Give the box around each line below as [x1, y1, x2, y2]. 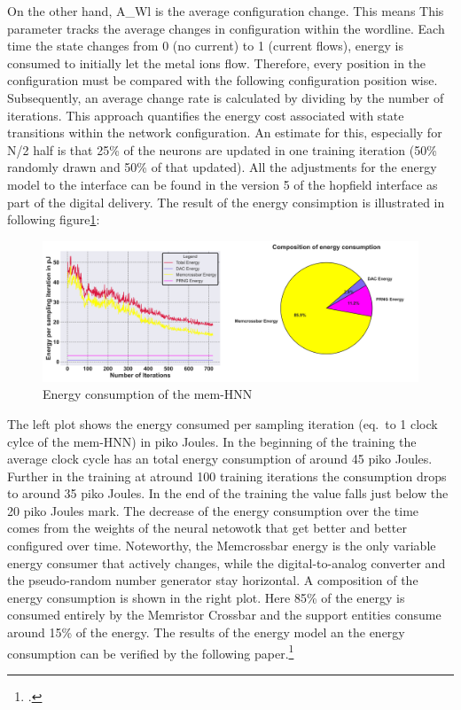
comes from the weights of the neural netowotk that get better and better [7, 519, 407, 537]
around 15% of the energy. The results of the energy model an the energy [7, 623, 405, 642]
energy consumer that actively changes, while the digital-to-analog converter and [7, 553, 446, 572]
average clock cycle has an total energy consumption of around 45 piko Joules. [7, 449, 433, 468]
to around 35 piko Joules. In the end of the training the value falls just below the [7, 484, 449, 503]
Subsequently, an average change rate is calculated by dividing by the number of [7, 88, 444, 106]
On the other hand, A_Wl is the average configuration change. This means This [7, 2, 444, 20]
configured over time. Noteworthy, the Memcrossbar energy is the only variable [7, 536, 436, 555]
